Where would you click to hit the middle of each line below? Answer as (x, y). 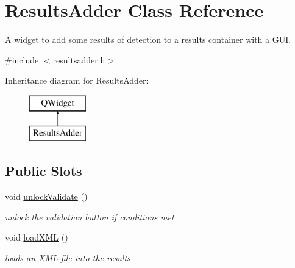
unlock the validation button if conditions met (90, 216)
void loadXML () (37, 237)
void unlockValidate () (46, 196)
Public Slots (44, 171)
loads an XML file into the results (68, 258)
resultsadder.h (79, 60)
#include (22, 60)
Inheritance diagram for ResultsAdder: (77, 80)
